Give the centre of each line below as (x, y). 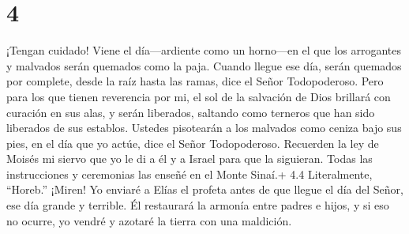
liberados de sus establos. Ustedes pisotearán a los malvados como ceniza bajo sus (204, 128)
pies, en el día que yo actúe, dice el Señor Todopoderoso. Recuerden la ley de (193, 143)
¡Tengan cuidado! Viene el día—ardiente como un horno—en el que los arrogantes (204, 50)
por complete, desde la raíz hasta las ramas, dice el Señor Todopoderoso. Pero (195, 81)
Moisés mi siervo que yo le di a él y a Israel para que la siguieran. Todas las (189, 159)
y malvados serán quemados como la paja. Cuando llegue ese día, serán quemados (204, 65)
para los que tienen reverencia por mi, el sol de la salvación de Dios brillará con (199, 96)
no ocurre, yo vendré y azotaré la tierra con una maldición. (149, 220)
